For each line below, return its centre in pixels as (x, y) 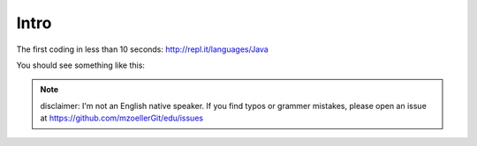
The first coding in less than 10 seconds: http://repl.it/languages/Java (142, 49)
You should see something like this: (81, 65)
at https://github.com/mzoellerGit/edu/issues (121, 118)
